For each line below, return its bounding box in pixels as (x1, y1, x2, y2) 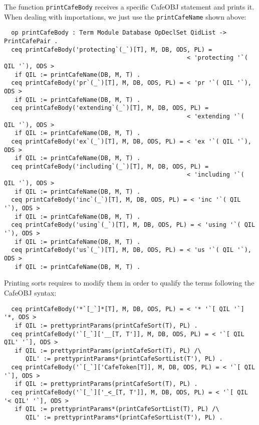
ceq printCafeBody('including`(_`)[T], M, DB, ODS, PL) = (11, 163, 209, 170)
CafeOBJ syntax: (4, 287, 57, 298)
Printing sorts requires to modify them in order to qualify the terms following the (4, 277, 254, 288)
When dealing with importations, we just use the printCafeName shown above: (4, 11, 246, 22)
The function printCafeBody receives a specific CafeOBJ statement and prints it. (4, 2, 254, 12)
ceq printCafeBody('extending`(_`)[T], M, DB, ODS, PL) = (11, 104, 209, 112)
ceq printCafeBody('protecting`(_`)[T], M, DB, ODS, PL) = (11, 46, 212, 53)
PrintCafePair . (4, 37, 58, 45)
